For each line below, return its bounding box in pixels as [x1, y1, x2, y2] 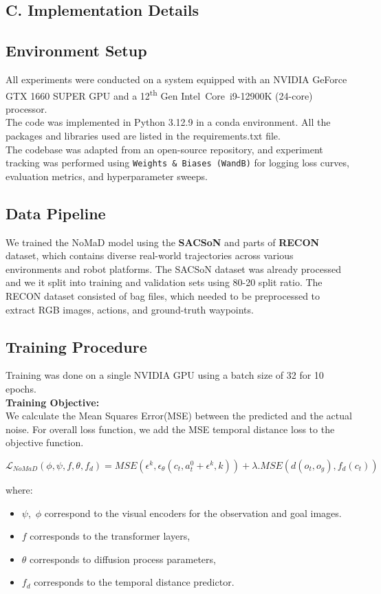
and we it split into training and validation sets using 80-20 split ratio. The [6, 275, 323, 289]
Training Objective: [6, 395, 100, 409]
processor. [6, 101, 47, 115]
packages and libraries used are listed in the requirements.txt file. [6, 129, 281, 143]
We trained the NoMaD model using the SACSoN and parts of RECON [6, 234, 320, 249]
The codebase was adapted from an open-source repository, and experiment [6, 142, 323, 156]
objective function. [6, 435, 84, 450]
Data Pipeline [6, 202, 106, 223]
